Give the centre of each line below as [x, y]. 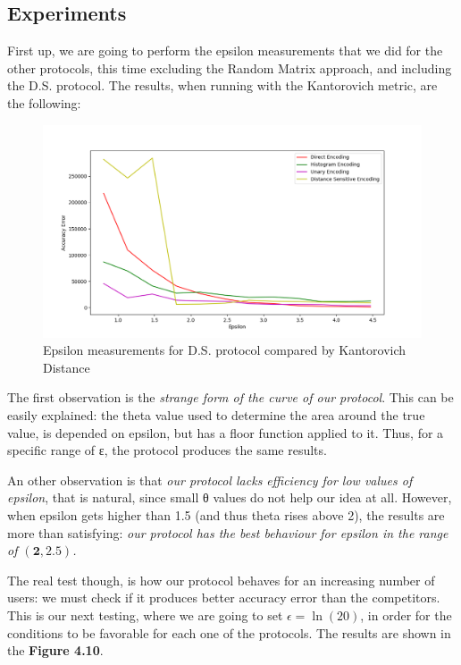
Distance [67, 367]
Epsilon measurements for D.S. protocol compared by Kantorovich [225, 350]
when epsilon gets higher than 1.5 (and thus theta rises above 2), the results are [226, 515]
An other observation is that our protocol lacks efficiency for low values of [210, 480]
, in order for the [406, 614]
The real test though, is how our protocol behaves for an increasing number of [221, 580]
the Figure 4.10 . [55, 650]
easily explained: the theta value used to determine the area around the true [216, 415]
